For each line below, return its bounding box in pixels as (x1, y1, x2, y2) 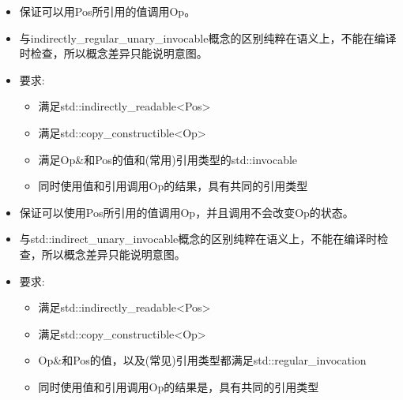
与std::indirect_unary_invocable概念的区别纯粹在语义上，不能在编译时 (19, 230, 378, 247)
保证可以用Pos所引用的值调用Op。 (19, 3, 196, 19)
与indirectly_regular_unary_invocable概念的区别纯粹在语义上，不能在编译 (19, 29, 397, 46)
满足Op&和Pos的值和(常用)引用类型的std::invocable (38, 151, 298, 167)
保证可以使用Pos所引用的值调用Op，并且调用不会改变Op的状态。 (19, 204, 354, 220)
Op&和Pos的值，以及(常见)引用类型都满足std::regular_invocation (38, 352, 367, 368)
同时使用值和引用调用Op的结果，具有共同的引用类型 (38, 178, 308, 194)
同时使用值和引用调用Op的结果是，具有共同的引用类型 (38, 378, 319, 394)
